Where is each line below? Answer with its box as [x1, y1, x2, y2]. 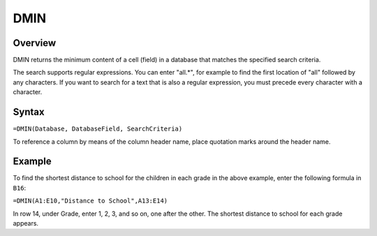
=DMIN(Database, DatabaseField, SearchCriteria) [13, 125, 183, 133]
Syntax [13, 106, 45, 118]
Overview [13, 37, 57, 49]
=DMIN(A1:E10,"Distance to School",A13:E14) [13, 197, 168, 205]
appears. [13, 219, 38, 227]
